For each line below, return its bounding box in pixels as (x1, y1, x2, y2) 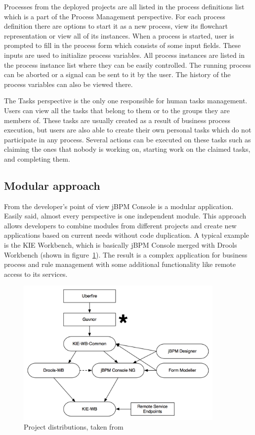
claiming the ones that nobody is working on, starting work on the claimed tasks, (4, 144, 251, 154)
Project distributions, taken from (24, 422, 124, 432)
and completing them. (4, 153, 70, 164)
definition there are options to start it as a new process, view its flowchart (4, 21, 228, 31)
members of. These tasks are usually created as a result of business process (4, 115, 230, 125)
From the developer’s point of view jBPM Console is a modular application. (4, 201, 234, 211)
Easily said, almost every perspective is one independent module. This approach (4, 211, 246, 221)
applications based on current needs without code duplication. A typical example (4, 230, 249, 240)
